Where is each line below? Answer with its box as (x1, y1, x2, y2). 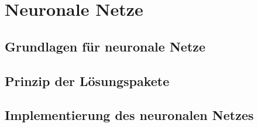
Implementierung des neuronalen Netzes (5, 106, 254, 124)
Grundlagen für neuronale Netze (5, 37, 206, 55)
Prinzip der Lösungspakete (5, 71, 170, 90)
